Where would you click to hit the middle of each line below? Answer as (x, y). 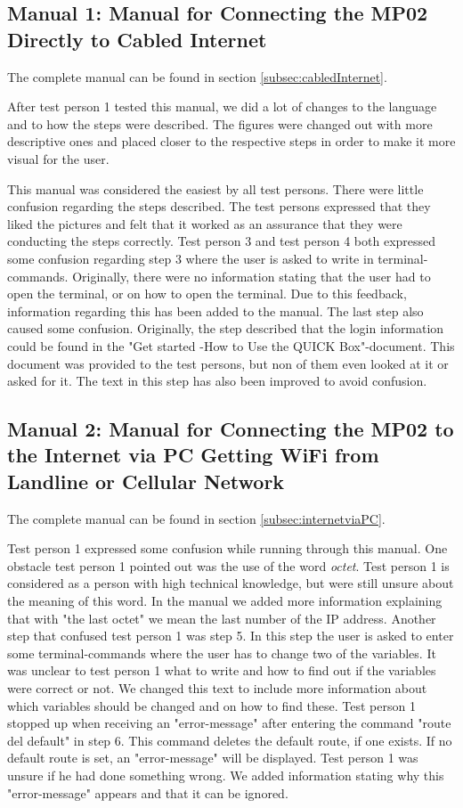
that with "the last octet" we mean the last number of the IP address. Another (222, 618)
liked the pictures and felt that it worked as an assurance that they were (205, 223)
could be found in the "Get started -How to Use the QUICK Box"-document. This (231, 345)
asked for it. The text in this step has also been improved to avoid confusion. (217, 381)
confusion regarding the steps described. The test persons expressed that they (219, 206)
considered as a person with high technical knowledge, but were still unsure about (231, 583)
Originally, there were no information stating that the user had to (252, 276)
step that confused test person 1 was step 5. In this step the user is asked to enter (231, 636)
